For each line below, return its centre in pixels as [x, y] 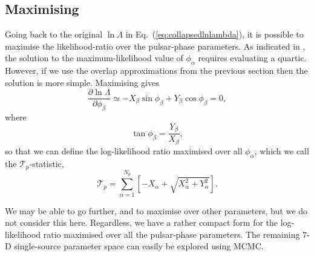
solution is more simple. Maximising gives [82, 82]
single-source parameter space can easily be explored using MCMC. [139, 246]
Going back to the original [54, 34]
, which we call [282, 150]
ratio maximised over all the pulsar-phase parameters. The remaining [172, 234]
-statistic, [47, 163]
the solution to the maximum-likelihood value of [94, 58]
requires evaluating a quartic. [252, 58]
